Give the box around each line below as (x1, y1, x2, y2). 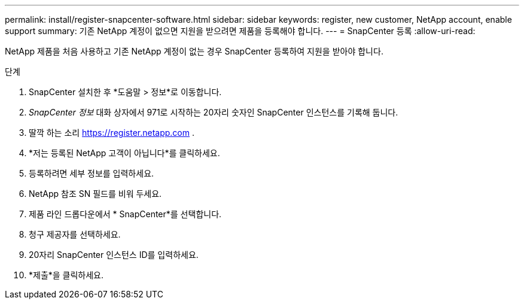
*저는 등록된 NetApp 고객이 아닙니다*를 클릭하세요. (29, 148, 220, 158)
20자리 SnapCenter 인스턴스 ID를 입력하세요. (29, 250, 199, 260)
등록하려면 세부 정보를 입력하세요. (29, 168, 154, 178)
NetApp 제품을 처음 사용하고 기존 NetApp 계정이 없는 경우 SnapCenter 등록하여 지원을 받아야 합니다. (5, 46, 383, 56)
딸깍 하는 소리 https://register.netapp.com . (29, 127, 194, 138)
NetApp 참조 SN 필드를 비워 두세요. (29, 189, 162, 199)
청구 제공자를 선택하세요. (29, 229, 121, 239)
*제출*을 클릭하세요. (29, 270, 104, 280)
